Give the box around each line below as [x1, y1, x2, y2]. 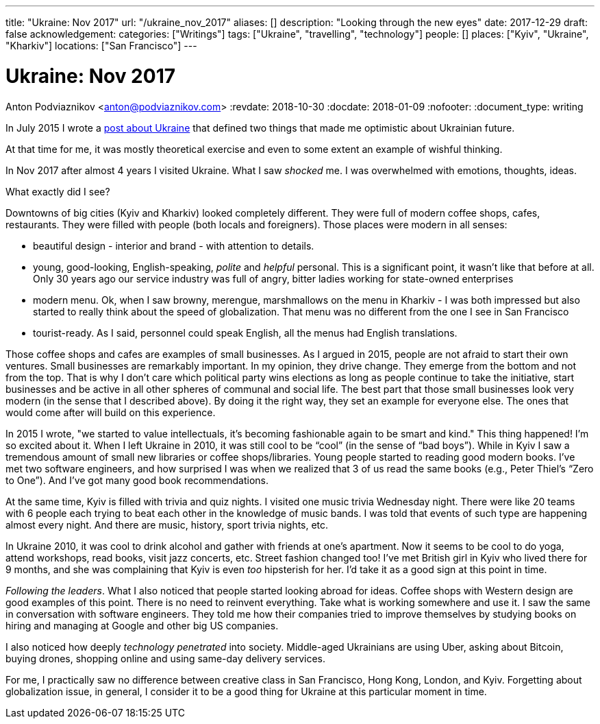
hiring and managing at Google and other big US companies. [5, 619, 279, 631]
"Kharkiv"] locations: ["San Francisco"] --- [5, 40, 197, 51]
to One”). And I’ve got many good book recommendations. [5, 474, 268, 486]
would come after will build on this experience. [5, 406, 216, 418]
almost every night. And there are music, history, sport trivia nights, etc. [5, 518, 329, 531]
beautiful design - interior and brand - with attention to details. [33, 239, 314, 252]
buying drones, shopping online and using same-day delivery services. [5, 652, 326, 664]
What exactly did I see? [5, 185, 110, 197]
